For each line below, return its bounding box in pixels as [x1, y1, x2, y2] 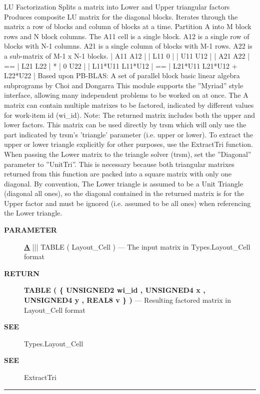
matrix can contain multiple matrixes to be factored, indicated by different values [4, 99, 254, 110]
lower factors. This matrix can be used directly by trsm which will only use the [4, 119, 246, 130]
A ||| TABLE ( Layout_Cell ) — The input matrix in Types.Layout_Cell [24, 241, 250, 252]
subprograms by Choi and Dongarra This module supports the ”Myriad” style [4, 80, 243, 90]
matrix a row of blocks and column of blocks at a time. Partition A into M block [4, 21, 251, 32]
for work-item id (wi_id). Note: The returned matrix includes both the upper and [4, 109, 255, 120]
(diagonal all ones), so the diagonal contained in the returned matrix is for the [4, 188, 244, 199]
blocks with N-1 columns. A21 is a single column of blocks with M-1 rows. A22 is [4, 41, 252, 51]
